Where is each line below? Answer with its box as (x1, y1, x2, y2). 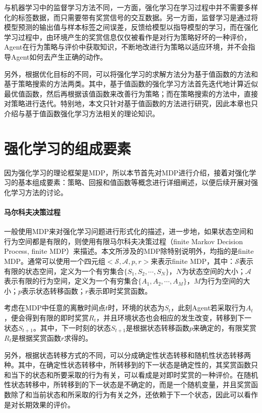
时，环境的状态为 (108, 302, 165, 313)
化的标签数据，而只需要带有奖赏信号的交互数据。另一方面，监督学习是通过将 (4, 12, 258, 22)
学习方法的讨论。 (11, 187, 68, 197)
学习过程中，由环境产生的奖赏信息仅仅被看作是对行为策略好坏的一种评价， (4, 31, 251, 42)
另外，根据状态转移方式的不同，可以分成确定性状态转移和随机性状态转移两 (4, 349, 251, 360)
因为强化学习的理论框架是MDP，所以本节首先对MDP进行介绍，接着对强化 (4, 167, 249, 177)
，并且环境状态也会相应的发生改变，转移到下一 (96, 312, 251, 323)
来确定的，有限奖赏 (192, 322, 256, 333)
